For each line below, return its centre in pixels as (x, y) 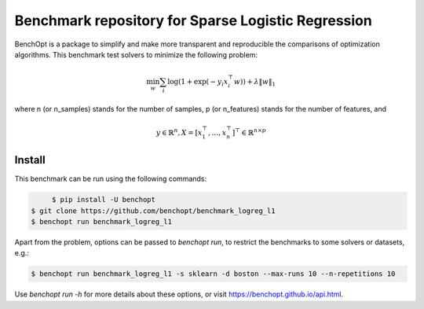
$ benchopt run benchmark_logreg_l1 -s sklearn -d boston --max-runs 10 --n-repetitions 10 (213, 274)
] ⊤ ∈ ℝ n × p (249, 132)
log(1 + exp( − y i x (198, 83)
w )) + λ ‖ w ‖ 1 (255, 83)
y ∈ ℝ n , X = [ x (179, 132)
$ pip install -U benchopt (104, 200)
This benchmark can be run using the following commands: (111, 179)
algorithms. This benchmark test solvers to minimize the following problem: (136, 54)
